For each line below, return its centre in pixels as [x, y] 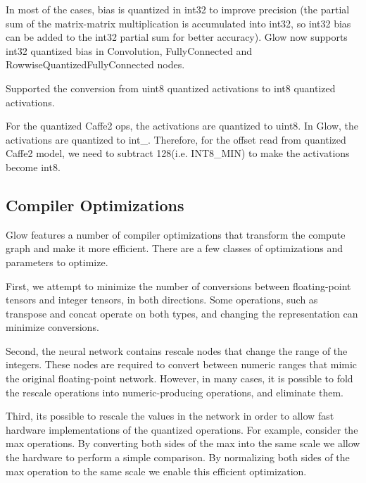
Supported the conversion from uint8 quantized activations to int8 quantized [171, 88]
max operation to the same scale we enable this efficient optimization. [156, 471]
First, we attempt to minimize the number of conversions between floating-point [178, 286]
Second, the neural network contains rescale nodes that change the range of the [177, 350]
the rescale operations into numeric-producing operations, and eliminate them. [175, 392]
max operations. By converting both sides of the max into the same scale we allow [183, 443]
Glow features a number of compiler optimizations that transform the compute [176, 234]
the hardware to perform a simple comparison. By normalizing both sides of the [178, 457]
